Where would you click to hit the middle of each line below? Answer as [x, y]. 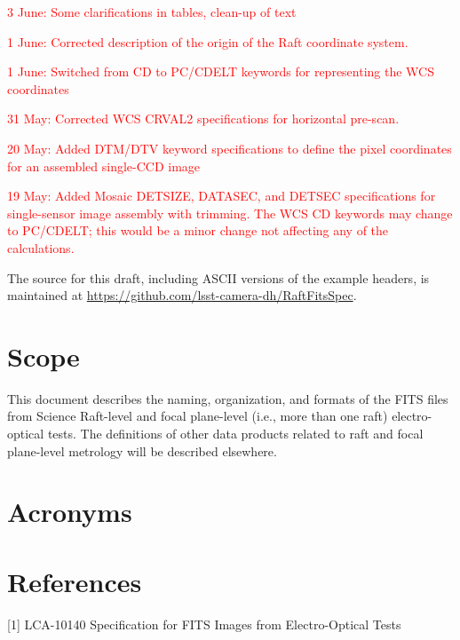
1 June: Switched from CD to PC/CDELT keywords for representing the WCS [221, 71]
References [75, 581]
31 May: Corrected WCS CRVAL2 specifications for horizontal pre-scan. [203, 119]
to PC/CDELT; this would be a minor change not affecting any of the [198, 230]
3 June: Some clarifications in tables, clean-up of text [152, 12]
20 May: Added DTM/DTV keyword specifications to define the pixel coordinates [230, 148]
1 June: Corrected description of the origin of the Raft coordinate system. [208, 41]
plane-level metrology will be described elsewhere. [142, 450]
